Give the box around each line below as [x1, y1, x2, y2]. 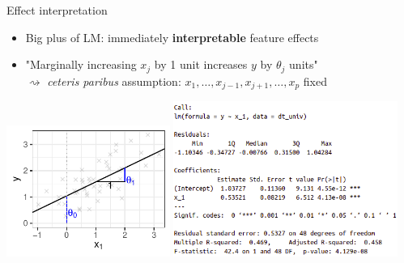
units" [289, 56, 318, 73]
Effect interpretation [6, 2, 108, 18]
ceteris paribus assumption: [47, 72, 181, 89]
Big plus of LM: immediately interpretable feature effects [25, 28, 319, 45]
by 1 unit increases [154, 56, 248, 73]
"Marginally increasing [25, 56, 137, 73]
